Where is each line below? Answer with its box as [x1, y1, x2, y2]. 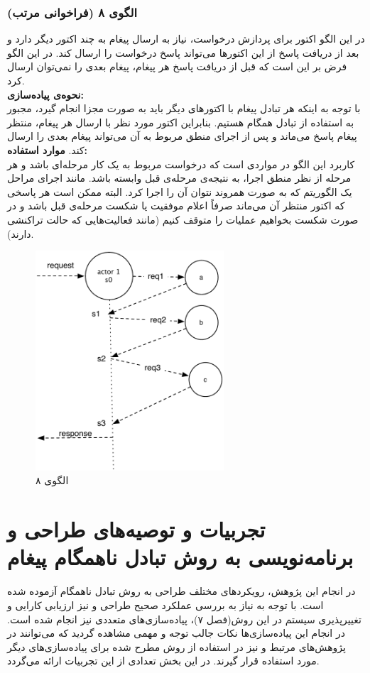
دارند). [7, 226, 34, 241]
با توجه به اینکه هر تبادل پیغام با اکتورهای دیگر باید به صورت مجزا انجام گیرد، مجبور [7, 101, 361, 116]
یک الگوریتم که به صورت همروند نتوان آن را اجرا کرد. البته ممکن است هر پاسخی [7, 184, 352, 199]
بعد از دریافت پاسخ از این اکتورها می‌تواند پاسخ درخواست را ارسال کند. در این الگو [7, 45, 359, 60]
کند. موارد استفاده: [7, 142, 88, 157]
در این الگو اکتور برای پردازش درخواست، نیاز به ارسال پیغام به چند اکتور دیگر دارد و [7, 31, 365, 46]
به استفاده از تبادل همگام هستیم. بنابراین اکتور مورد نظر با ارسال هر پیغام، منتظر [7, 114, 354, 129]
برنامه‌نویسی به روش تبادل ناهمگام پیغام [7, 542, 354, 571]
